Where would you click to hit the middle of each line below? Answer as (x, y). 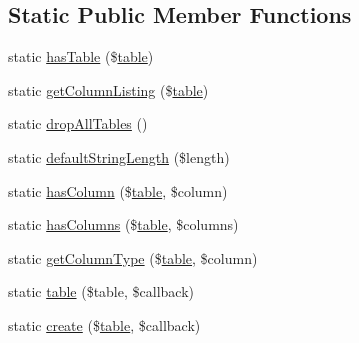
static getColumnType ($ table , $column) (133, 257)
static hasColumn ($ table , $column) (118, 190)
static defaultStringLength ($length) (119, 156)
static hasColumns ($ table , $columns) (123, 224)
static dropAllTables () (78, 123)
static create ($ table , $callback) (104, 324)
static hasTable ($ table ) (81, 56)
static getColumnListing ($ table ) (108, 89)
